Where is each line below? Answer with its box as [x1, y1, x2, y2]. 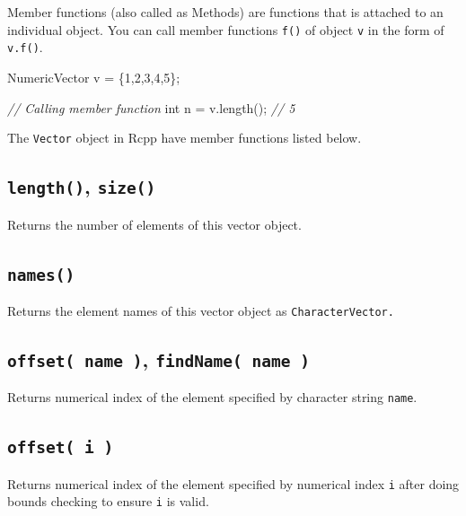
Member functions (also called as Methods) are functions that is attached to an [7, 3, 444, 21]
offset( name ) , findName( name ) [7, 345, 311, 372]
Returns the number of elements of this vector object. [7, 214, 302, 233]
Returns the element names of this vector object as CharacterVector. [7, 301, 394, 319]
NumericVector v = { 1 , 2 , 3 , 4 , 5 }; [7, 67, 180, 86]
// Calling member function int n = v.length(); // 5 [7, 98, 295, 117]
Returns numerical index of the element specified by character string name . [7, 388, 418, 407]
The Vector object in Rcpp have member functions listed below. [7, 128, 362, 147]
